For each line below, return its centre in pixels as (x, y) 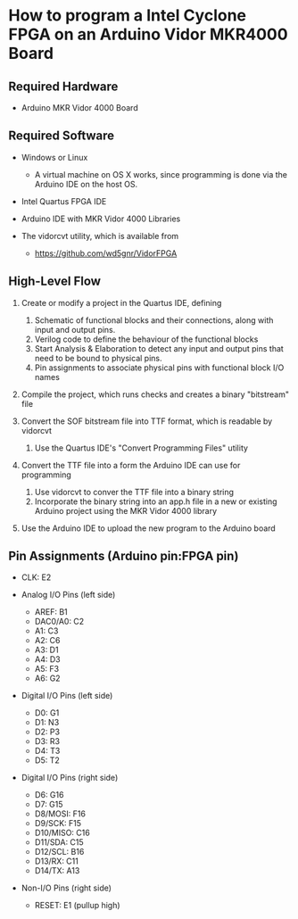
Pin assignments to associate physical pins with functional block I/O (159, 368)
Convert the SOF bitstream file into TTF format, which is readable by (147, 421)
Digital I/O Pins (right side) (70, 778)
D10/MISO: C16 (62, 833)
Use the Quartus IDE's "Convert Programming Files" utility (141, 448)
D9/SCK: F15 (58, 824)
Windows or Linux (54, 157)
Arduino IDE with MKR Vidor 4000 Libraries (101, 219)
